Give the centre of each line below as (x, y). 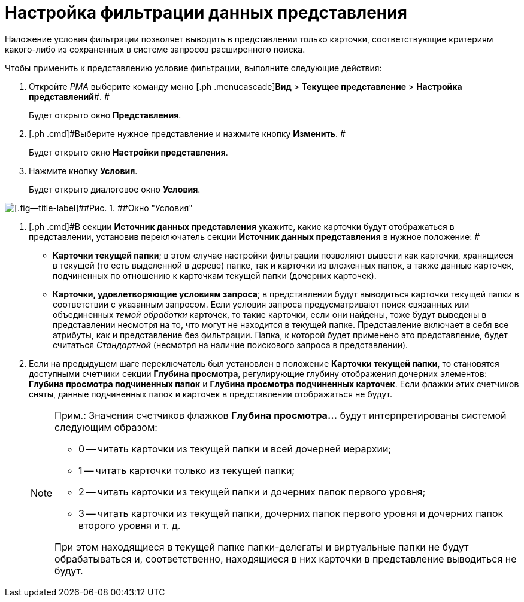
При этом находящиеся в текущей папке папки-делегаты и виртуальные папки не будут (262, 547)
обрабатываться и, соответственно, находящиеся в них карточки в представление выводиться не (286, 559)
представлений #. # (69, 96)
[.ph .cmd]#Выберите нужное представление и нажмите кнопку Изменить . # (187, 133)
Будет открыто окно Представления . (105, 115)
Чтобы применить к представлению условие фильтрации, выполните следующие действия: (193, 68)
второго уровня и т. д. (130, 525)
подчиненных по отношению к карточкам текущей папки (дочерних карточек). (215, 275)
